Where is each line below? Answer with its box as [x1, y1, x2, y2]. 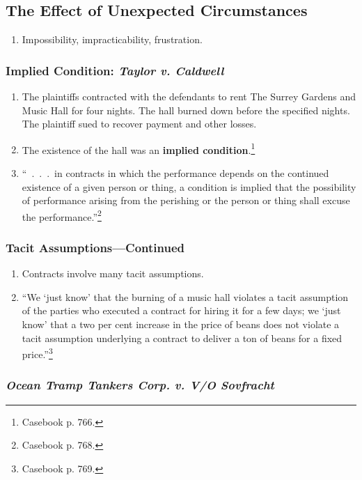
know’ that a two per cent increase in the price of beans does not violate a [22, 317, 340, 332]
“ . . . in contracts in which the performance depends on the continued [22, 166, 329, 180]
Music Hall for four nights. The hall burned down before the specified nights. [22, 102, 350, 117]
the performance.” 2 [22, 207, 102, 224]
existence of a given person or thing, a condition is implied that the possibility [22, 179, 356, 194]
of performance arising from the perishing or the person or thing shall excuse [22, 193, 350, 208]
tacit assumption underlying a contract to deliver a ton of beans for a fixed [22, 330, 343, 345]
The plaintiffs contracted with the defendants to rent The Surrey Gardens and [22, 89, 356, 104]
